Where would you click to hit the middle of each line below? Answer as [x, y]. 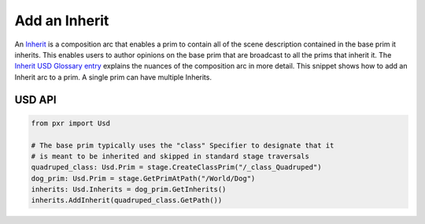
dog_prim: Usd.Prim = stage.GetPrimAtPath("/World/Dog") [143, 178]
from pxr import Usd [70, 123]
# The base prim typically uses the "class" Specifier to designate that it [183, 145]
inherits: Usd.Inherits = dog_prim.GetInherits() [129, 190]
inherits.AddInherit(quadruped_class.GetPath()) [127, 200]
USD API [35, 100]
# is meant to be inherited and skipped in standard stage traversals [170, 156]
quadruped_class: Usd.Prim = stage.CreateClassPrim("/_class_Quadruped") [176, 167]
